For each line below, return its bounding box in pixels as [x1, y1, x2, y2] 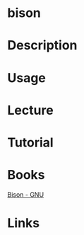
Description [7, 38, 78, 54]
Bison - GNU [7, 190, 44, 199]
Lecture [7, 102, 54, 118]
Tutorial [7, 134, 54, 150]
